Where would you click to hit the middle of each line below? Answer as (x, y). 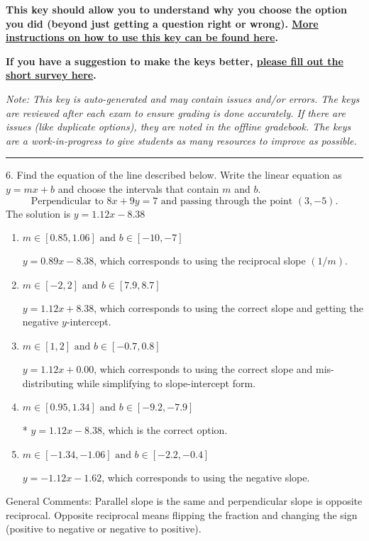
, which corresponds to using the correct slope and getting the (228, 307)
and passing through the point (227, 201)
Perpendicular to (67, 201)
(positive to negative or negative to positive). (104, 529)
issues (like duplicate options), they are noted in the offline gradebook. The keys (178, 127)
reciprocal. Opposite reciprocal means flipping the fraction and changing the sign (182, 514)
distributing (48, 383)
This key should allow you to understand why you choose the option (177, 9)
